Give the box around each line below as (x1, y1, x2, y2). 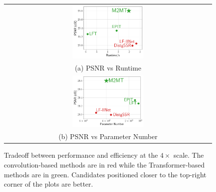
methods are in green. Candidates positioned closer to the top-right (4, 169, 207, 179)
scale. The (173, 150, 204, 160)
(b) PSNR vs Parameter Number (58, 131, 158, 142)
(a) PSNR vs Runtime (75, 63, 141, 73)
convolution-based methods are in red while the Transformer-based (4, 159, 205, 169)
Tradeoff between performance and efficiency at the (4, 150, 158, 160)
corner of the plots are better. (4, 179, 93, 189)
